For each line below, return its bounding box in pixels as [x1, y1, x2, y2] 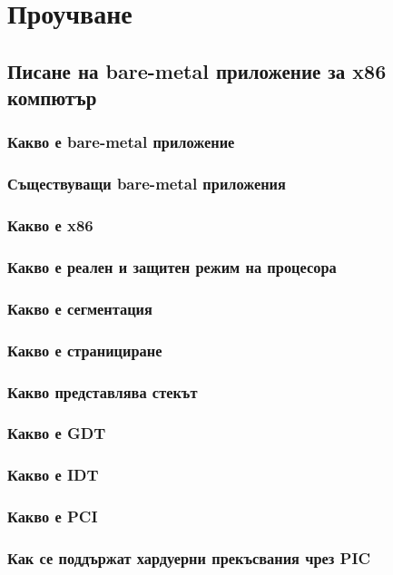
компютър [7, 83, 97, 112]
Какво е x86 [7, 214, 93, 237]
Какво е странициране [7, 338, 162, 361]
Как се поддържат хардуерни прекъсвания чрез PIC [7, 546, 371, 569]
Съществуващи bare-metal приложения [7, 172, 286, 195]
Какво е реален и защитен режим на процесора [7, 256, 337, 278]
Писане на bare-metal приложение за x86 [7, 56, 387, 84]
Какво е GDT [7, 422, 106, 444]
